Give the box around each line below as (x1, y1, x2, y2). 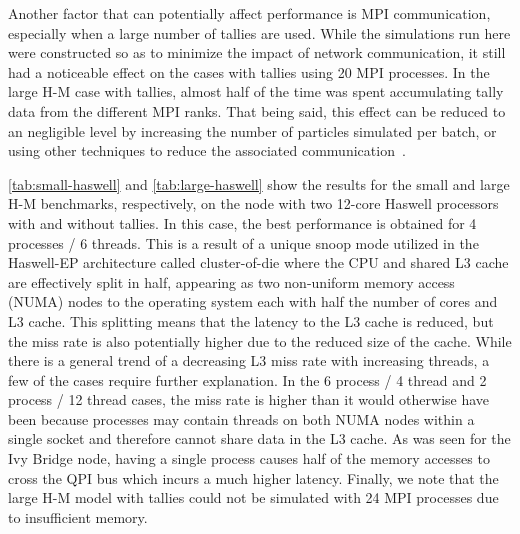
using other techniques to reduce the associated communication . (8, 140, 406, 161)
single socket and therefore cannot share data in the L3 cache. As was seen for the (8, 428, 511, 449)
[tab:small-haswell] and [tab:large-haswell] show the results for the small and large (8, 173, 510, 194)
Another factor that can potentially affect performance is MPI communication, (8, 3, 491, 23)
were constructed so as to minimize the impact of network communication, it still (8, 42, 506, 63)
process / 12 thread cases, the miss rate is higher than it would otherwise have (8, 389, 490, 410)
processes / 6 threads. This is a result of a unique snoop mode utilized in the (8, 232, 479, 253)
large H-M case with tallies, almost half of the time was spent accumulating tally (8, 81, 504, 102)
